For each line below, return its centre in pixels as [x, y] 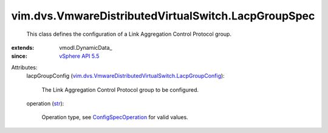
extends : [23, 47]
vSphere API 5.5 [79, 56]
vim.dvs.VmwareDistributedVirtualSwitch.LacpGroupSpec [163, 16]
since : [19, 56]
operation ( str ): [45, 103]
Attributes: [24, 67]
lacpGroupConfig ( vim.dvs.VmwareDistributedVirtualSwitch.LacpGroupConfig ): [125, 76]
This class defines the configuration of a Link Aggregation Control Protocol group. [129, 34]
